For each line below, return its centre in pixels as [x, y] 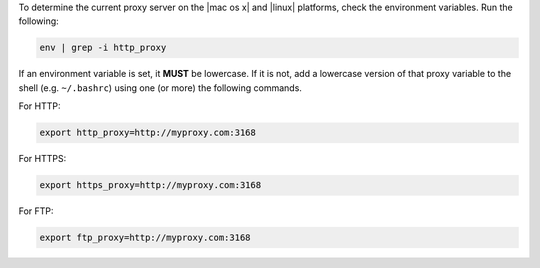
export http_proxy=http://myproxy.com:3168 [148, 133]
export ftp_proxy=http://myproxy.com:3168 [145, 238]
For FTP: [36, 211]
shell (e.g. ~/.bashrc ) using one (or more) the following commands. [160, 87]
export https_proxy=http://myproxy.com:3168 [150, 185]
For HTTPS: [42, 159]
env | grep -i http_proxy [103, 48]
